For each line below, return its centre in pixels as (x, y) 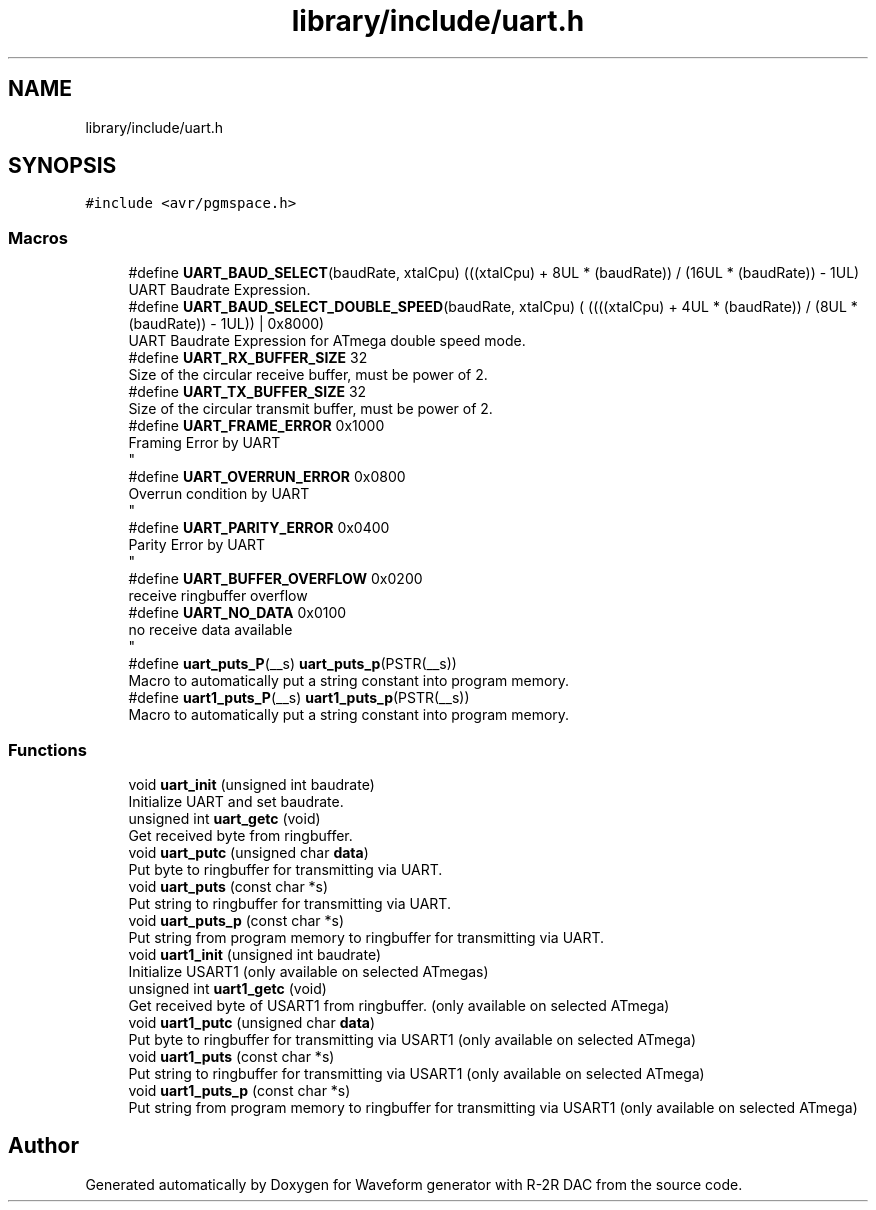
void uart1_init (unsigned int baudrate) (255, 954)
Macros (38, 237)
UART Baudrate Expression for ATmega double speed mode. (327, 341)
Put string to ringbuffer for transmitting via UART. (289, 903)
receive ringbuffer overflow (218, 596)
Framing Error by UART (204, 443)
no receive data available (210, 630)
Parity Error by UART (197, 545)
